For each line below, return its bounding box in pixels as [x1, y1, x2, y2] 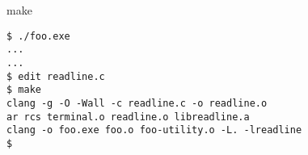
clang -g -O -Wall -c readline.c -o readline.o [6, 97, 268, 109]
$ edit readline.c [6, 70, 105, 82]
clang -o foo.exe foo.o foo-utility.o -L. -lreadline [6, 124, 302, 136]
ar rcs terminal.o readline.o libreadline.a [6, 111, 250, 123]
